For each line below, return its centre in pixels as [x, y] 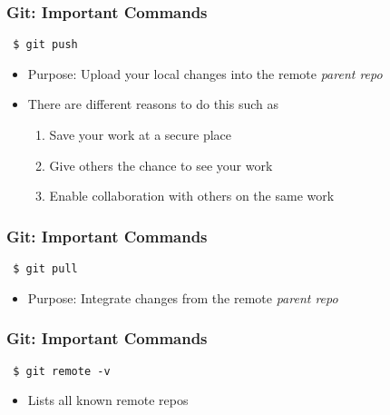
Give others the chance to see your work [161, 165]
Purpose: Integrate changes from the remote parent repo [183, 297]
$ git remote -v [62, 371]
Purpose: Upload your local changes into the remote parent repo [205, 73]
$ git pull [45, 269]
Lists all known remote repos [108, 400]
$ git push [45, 45]
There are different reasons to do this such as [153, 104]
